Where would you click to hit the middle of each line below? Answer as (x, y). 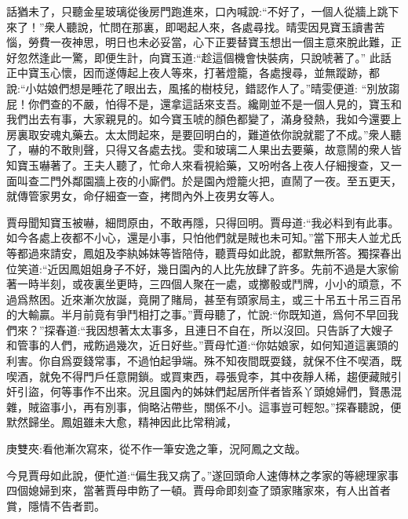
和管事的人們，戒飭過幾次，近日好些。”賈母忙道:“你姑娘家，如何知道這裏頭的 (203, 345)
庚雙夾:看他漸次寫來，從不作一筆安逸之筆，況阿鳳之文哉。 (156, 449)
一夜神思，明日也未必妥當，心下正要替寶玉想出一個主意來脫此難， (220, 42)
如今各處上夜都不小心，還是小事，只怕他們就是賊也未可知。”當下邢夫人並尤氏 (204, 238)
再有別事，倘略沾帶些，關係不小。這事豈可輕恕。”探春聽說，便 (242, 406)
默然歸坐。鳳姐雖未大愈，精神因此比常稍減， (122, 422)
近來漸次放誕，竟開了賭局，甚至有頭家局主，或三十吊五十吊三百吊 (231, 299)
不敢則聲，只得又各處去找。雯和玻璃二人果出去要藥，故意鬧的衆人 (220, 150)
